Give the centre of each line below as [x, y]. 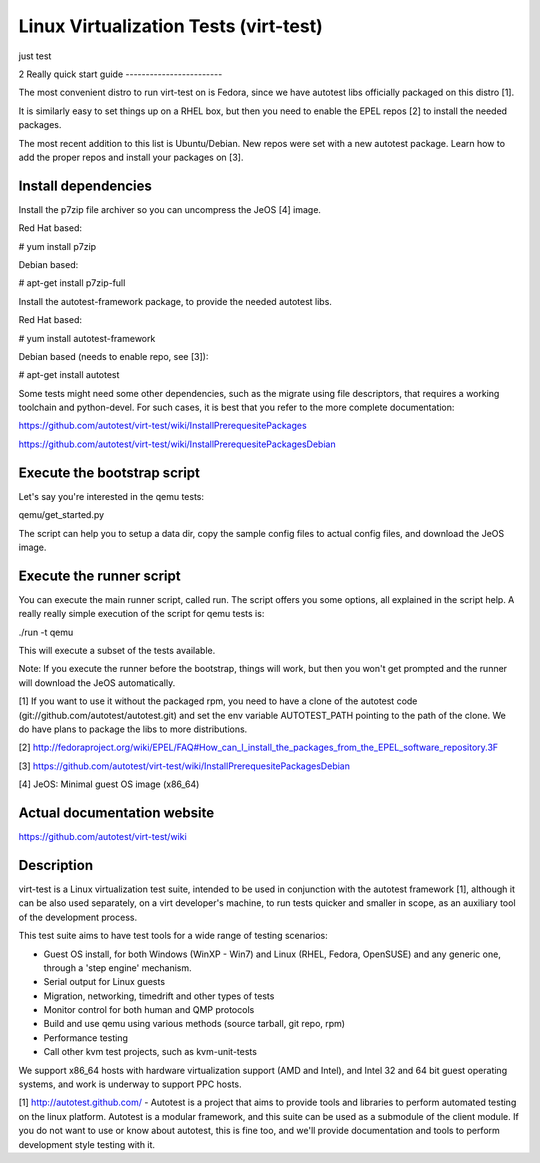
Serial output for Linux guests [104, 982]
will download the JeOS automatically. [97, 682]
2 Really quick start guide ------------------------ [120, 74]
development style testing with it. [86, 1144]
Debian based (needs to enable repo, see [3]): [113, 356]
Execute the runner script [99, 575]
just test [35, 56]
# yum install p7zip [57, 246]
